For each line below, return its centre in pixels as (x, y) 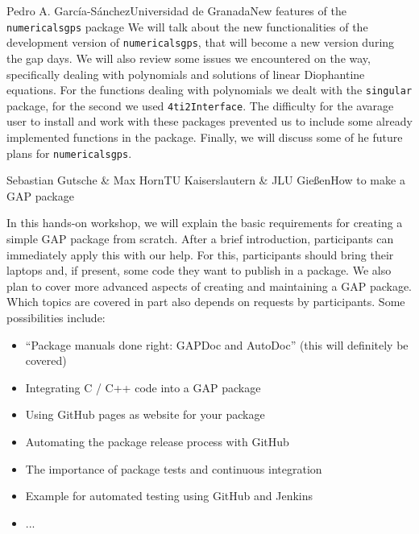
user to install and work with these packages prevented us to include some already (209, 121)
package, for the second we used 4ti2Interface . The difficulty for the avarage (200, 105)
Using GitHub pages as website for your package (145, 414)
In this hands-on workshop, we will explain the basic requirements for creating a (205, 223)
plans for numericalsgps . (69, 153)
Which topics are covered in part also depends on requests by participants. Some (206, 302)
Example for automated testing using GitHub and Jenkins (169, 496)
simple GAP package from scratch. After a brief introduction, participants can (200, 239)
